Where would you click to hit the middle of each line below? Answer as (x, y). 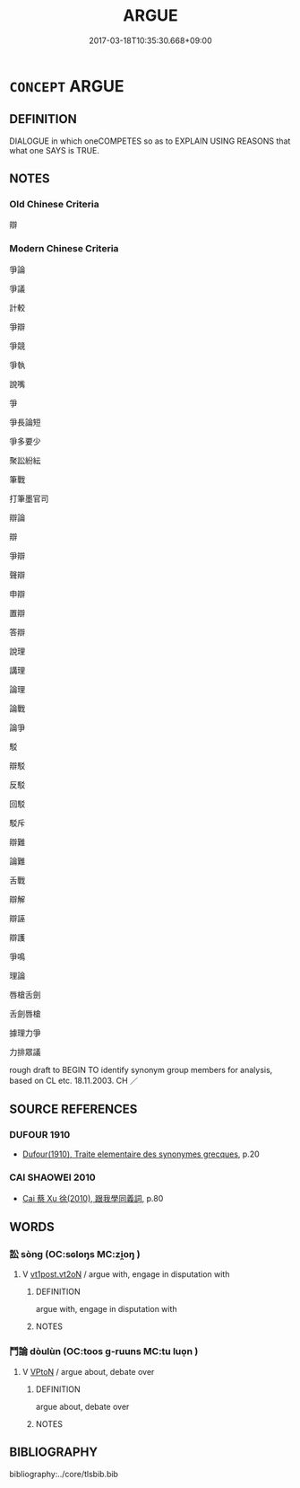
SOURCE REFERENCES (73, 1109)
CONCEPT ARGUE (67, 86)
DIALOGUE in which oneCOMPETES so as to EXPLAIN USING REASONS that (150, 141)
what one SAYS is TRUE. (55, 150)
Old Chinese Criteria (55, 205)
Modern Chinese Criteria (64, 249)
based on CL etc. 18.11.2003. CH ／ (74, 1080)
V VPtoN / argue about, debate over (88, 1371)
